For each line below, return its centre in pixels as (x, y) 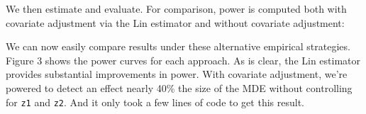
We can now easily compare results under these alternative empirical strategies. (178, 46)
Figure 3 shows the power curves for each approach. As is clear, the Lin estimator (183, 60)
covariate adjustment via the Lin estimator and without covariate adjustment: (175, 22)
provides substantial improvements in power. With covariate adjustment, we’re (177, 74)
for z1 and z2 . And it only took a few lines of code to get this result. (155, 102)
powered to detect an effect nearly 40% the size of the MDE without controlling (179, 87)
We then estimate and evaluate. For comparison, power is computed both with (176, 8)
